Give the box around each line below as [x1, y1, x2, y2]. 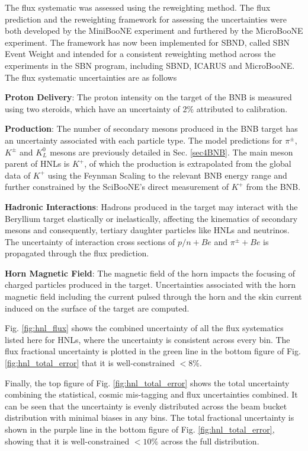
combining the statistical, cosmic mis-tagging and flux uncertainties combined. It [5, 388, 298, 401]
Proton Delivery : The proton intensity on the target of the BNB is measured [5, 91, 292, 103]
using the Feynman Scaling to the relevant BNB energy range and [47, 169, 287, 181]
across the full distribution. [161, 434, 259, 447]
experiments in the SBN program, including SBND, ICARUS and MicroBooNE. [5, 59, 295, 71]
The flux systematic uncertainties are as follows [5, 71, 177, 83]
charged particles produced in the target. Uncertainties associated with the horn [5, 278, 296, 291]
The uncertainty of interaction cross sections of [5, 235, 175, 247]
